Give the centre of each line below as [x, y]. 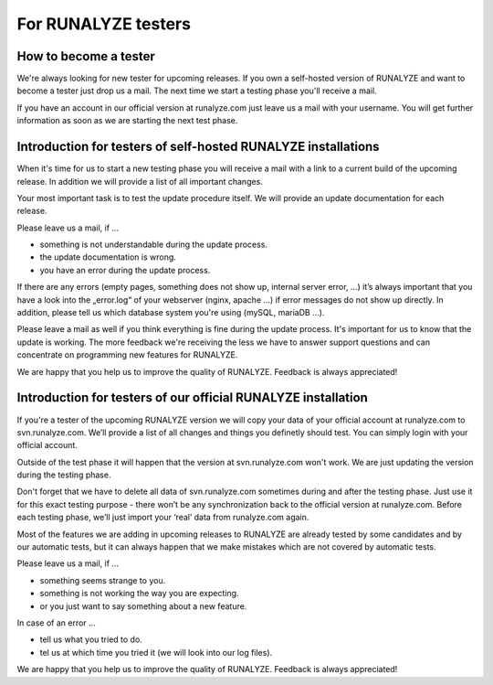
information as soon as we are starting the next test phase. [127, 121]
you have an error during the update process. [125, 270]
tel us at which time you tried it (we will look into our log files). [156, 652]
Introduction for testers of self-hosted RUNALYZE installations [198, 147]
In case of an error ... [56, 623]
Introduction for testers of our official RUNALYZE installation [193, 398]
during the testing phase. [64, 475]
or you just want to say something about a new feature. [143, 606]
